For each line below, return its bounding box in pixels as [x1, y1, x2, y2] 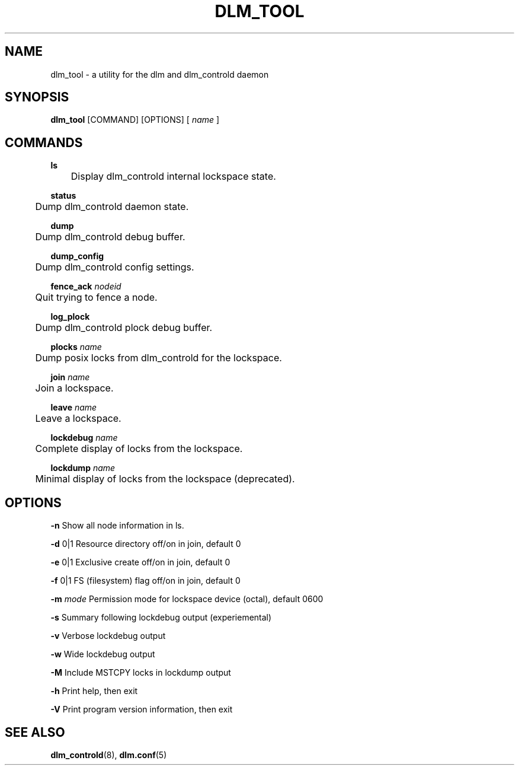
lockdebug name [50, 432, 118, 443]
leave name [50, 402, 97, 413]
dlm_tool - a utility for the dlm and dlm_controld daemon [50, 69, 269, 79]
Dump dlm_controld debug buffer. [35, 231, 185, 243]
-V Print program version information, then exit [50, 704, 233, 715]
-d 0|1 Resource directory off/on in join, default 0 [50, 539, 241, 549]
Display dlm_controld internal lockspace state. [71, 170, 276, 183]
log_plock [50, 311, 90, 322]
